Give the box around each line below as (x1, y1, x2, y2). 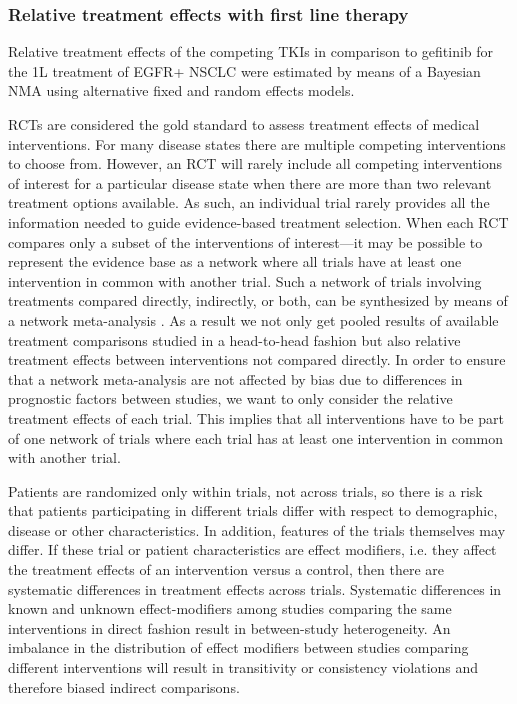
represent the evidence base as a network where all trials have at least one (8, 251, 462, 272)
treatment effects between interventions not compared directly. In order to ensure (8, 349, 506, 370)
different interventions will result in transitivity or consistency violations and (8, 657, 479, 678)
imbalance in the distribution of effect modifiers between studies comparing (8, 637, 469, 658)
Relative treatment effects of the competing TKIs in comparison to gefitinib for (8, 41, 494, 62)
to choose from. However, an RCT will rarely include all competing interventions (8, 153, 503, 174)
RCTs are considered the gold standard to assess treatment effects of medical (8, 114, 480, 134)
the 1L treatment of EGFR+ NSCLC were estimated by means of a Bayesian (8, 60, 481, 81)
